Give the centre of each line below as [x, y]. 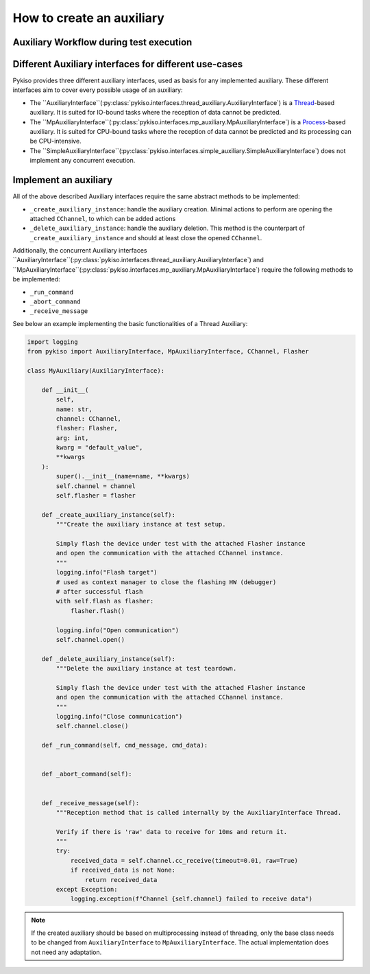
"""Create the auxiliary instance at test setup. [141, 524]
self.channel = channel [96, 486]
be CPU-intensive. [56, 141]
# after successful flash [99, 591]
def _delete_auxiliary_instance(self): [109, 659]
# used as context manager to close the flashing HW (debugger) [166, 582]
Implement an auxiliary [63, 180]
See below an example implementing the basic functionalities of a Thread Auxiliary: [130, 323]
